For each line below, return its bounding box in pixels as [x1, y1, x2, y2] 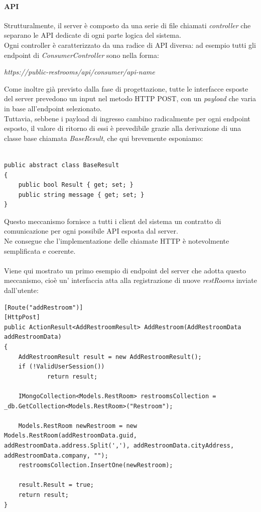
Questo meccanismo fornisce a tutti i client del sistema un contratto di [4, 215, 221, 226]
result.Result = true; [18, 481, 94, 489]
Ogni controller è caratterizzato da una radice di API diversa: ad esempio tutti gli [4, 39, 256, 50]
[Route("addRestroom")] [4, 304, 83, 311]
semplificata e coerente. [4, 245, 76, 256]
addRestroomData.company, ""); [4, 452, 108, 459]
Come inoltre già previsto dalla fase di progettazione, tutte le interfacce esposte [4, 83, 248, 94]
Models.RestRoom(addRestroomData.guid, [4, 432, 137, 440]
